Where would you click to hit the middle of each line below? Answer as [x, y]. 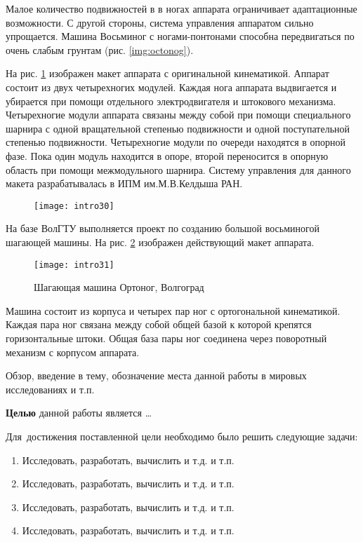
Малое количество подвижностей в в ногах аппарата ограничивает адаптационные [181, 8]
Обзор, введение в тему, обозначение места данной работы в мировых [156, 375]
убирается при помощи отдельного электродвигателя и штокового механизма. [171, 101]
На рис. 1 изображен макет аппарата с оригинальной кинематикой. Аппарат [167, 73]
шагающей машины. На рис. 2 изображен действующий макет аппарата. [160, 242]
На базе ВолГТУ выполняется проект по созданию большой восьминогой [163, 228]
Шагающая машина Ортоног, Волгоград [119, 287]
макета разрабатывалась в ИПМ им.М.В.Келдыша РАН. [124, 183]
